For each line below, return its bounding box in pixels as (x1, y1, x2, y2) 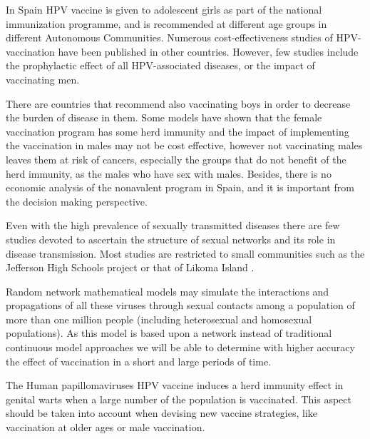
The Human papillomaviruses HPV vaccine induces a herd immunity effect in (6, 378, 344, 393)
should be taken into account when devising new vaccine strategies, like (6, 405, 318, 420)
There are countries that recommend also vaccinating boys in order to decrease (6, 96, 351, 111)
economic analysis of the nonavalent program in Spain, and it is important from (6, 180, 354, 195)
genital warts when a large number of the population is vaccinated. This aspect (6, 391, 351, 406)
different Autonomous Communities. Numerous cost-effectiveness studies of (6, 30, 333, 45)
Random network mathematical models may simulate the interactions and (6, 283, 329, 298)
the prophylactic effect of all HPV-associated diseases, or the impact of (6, 58, 315, 73)
